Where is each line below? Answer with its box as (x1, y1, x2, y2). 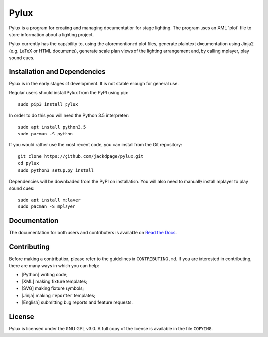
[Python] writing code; (21, 271, 68, 277)
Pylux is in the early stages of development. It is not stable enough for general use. (9, 81, 179, 87)
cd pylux (18, 160, 39, 166)
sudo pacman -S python (18, 131, 73, 136)
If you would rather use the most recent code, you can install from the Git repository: (9, 142, 182, 148)
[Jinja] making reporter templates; (21, 292, 96, 298)
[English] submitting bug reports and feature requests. (21, 299, 133, 305)
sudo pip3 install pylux (18, 101, 78, 107)
